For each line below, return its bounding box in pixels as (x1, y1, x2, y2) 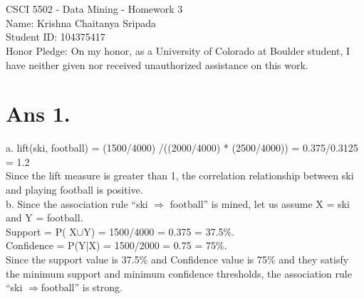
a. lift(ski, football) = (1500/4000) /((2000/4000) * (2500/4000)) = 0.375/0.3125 (6, 140, 358, 155)
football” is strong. (41, 280, 123, 295)
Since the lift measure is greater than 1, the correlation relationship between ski (6, 168, 354, 183)
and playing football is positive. (6, 182, 143, 197)
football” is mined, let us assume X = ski (170, 196, 350, 211)
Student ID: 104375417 (6, 29, 105, 44)
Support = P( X (6, 224, 77, 238)
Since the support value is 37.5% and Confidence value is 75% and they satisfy (6, 252, 349, 267)
